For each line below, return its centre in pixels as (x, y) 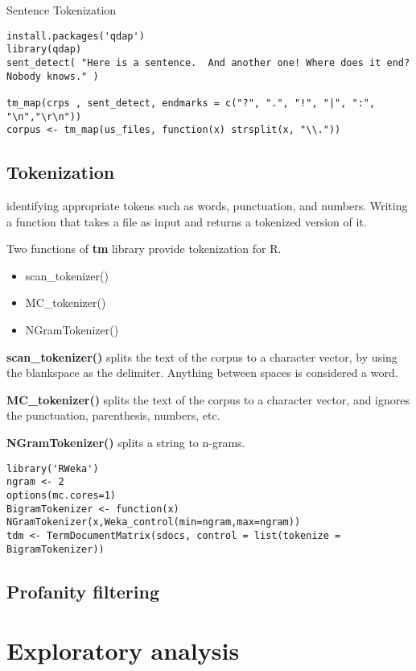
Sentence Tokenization (62, 10)
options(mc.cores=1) (62, 495)
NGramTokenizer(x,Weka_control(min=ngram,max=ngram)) (154, 522)
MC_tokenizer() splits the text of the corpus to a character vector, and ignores (208, 399)
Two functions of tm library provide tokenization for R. (144, 249)
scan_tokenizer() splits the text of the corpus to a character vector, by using (202, 356)
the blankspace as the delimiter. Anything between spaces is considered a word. (202, 373)
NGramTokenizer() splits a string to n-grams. (126, 442)
